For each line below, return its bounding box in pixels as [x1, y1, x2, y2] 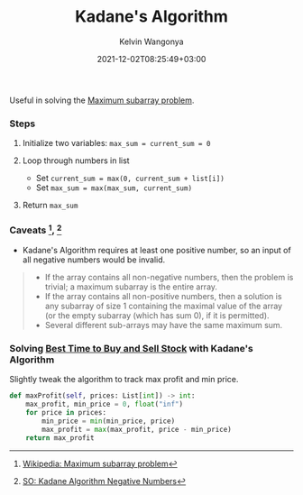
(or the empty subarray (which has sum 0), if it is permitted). [44, 309, 270, 321]
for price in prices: [25, 408, 106, 417]
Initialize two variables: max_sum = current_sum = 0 [22, 138, 211, 149]
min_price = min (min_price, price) [41, 417, 176, 426]
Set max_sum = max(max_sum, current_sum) [35, 182, 192, 193]
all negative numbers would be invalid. [22, 254, 166, 265]
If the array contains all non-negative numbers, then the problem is [44, 271, 294, 282]
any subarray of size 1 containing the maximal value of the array [44, 300, 282, 311]
